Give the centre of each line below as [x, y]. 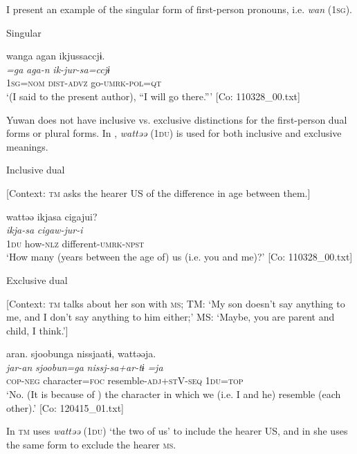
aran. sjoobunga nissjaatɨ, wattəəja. [81, 353]
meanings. [27, 146]
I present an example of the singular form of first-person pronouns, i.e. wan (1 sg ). [180, 9]
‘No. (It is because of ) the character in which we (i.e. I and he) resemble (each [174, 394]
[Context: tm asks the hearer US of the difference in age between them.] [158, 192]
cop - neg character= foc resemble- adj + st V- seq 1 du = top [125, 380]
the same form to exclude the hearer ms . [91, 444]
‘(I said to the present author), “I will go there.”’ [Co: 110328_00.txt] [153, 96]
